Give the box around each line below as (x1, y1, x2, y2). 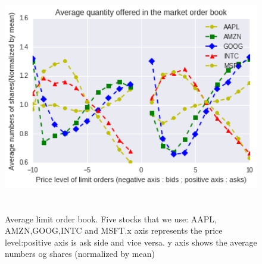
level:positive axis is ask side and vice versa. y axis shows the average (5, 235, 257, 248)
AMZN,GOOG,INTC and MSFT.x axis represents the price (5, 224, 223, 237)
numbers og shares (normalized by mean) (5, 247, 155, 260)
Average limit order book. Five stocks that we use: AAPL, (5, 212, 217, 225)
